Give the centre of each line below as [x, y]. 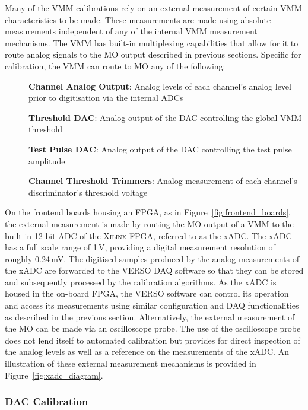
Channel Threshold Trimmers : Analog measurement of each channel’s [163, 181]
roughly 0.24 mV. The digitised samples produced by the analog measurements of [152, 258]
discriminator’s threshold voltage [88, 192]
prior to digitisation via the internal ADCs [106, 98]
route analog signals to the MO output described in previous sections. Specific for [153, 54]
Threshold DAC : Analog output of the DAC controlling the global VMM [165, 117]
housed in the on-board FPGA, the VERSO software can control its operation [147, 293]
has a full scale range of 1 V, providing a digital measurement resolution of [140, 247]
